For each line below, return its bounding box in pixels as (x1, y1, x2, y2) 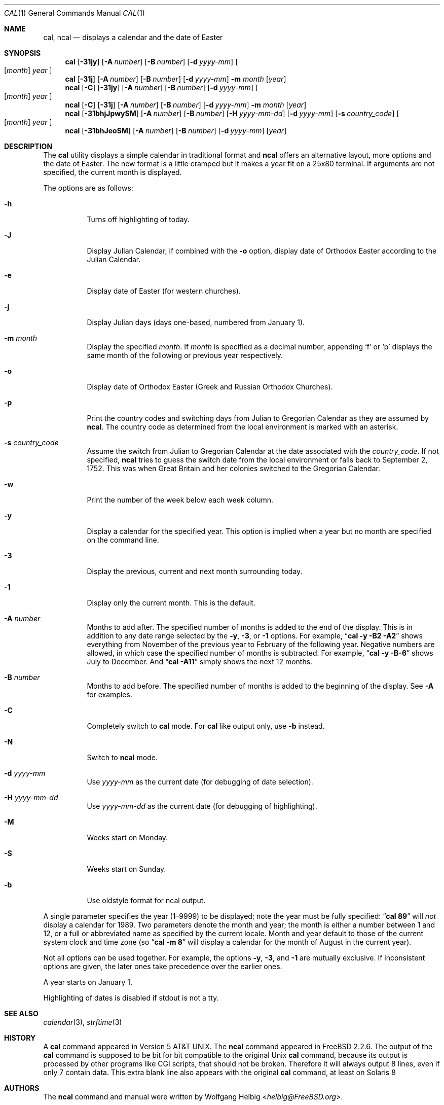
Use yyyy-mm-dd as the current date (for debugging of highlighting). (87, 802, 317, 810)
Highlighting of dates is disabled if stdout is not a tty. (43, 993, 219, 1002)
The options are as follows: (43, 184, 133, 192)
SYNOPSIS (4, 49, 41, 57)
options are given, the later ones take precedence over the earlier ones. (43, 962, 282, 971)
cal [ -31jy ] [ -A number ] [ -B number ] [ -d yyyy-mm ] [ (65, 57, 238, 66)
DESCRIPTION (4, 142, 53, 151)
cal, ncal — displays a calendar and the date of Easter (43, 33, 223, 42)
